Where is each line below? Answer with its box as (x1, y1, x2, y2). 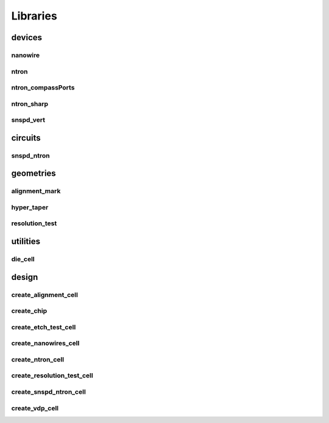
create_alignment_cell (11, 290, 79, 299)
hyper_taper (11, 203, 49, 211)
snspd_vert (11, 116, 46, 124)
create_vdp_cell (11, 404, 59, 412)
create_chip (11, 307, 48, 315)
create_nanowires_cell (11, 339, 80, 348)
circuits (11, 133, 41, 143)
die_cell (11, 255, 35, 264)
